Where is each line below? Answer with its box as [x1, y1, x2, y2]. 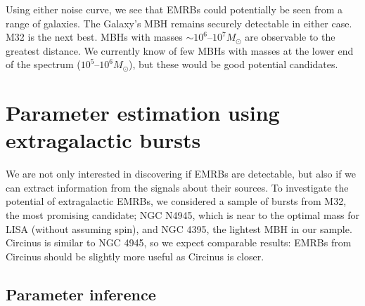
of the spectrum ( [6, 57, 81, 72]
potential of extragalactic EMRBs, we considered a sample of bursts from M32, [6, 194, 347, 208]
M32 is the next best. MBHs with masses [6, 29, 183, 44]
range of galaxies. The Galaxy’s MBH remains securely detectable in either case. [6, 15, 352, 30]
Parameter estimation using [6, 98, 280, 127]
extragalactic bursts [6, 126, 201, 154]
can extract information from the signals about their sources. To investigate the [6, 180, 349, 194]
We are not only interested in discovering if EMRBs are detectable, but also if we [6, 166, 357, 181]
